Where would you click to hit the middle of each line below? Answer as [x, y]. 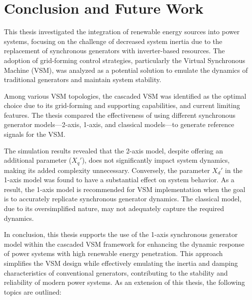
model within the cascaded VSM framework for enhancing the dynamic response [124, 244]
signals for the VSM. [35, 134]
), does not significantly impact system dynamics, [156, 160]
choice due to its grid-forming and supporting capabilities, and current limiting [122, 105]
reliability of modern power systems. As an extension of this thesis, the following [125, 282]
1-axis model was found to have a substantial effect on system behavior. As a [119, 180]
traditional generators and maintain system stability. [83, 79]
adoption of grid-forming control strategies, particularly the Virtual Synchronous [125, 60]
